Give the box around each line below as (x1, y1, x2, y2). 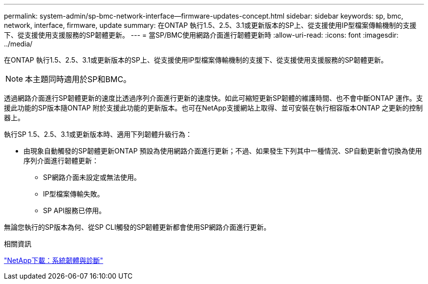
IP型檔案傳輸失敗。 (43, 190, 104, 198)
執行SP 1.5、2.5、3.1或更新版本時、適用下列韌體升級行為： (4, 130, 193, 138)
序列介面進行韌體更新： (23, 156, 99, 165)
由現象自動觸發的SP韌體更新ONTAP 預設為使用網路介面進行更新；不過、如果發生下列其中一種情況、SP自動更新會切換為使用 (23, 147, 422, 155)
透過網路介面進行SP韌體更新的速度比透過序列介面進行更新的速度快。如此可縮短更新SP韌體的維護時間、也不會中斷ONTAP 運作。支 (4, 94, 423, 102)
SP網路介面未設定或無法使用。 (43, 173, 141, 181)
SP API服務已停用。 (43, 206, 106, 215)
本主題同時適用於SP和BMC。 (25, 74, 131, 84)
